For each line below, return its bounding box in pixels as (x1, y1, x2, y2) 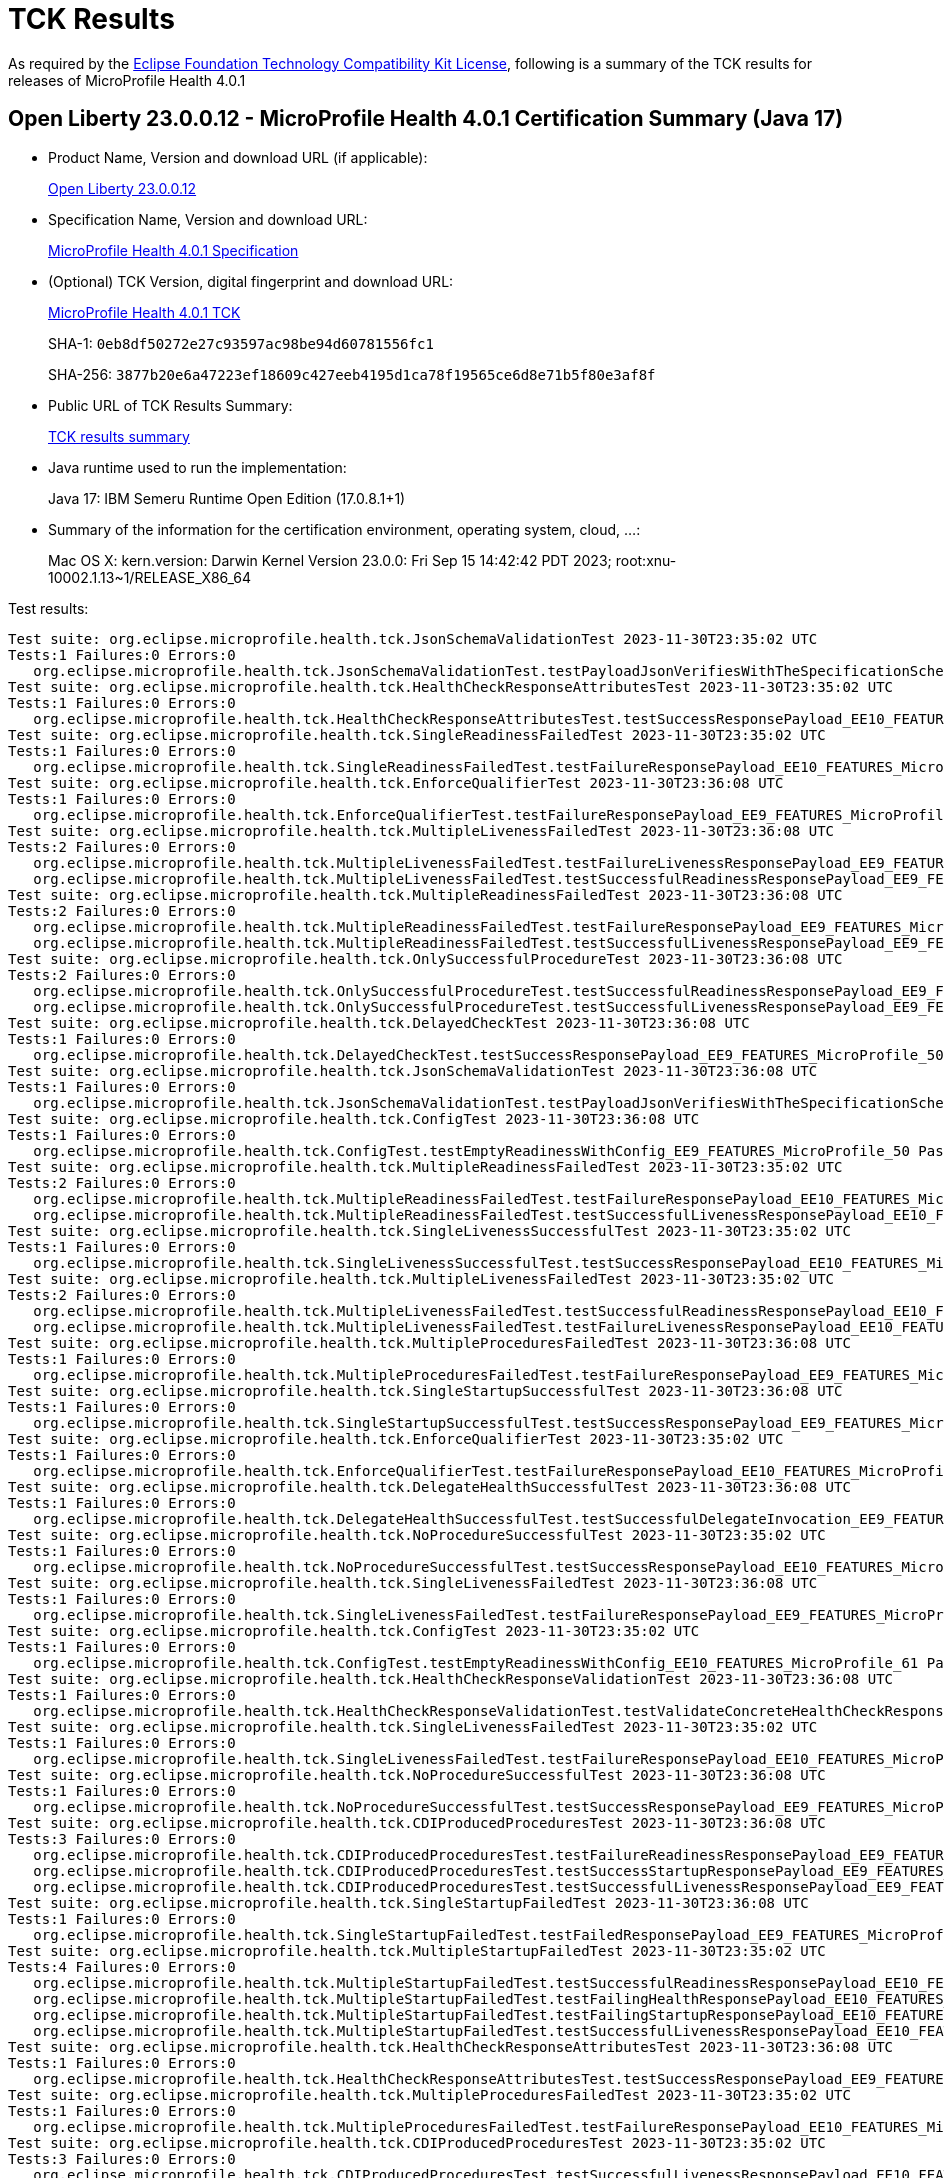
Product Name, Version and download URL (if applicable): (48, 148, 428, 166)
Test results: (8, 599, 89, 617)
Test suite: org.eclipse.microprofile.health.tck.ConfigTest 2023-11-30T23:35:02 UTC (8, 1622, 700, 1639)
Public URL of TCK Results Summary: (48, 396, 293, 414)
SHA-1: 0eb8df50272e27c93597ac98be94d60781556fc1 (48, 334, 434, 352)
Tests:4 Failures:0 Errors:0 (8, 1958, 236, 1975)
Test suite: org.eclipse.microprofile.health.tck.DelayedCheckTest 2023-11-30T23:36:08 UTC (8, 1014, 750, 1031)
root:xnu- (615, 551, 677, 569)
